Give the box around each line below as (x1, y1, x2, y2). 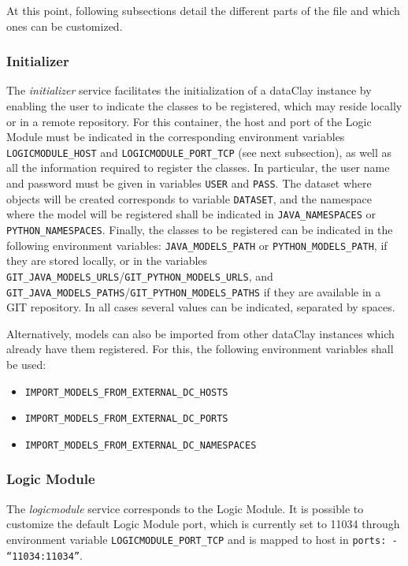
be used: (6, 356, 46, 372)
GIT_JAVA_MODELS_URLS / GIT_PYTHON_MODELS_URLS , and (6, 267, 273, 284)
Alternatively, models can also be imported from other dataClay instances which (6, 325, 395, 341)
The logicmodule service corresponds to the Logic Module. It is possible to (6, 500, 364, 516)
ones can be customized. (6, 17, 123, 34)
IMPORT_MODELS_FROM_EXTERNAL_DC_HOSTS (24, 386, 228, 398)
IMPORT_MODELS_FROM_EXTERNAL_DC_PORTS (24, 413, 228, 425)
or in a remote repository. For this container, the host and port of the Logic (6, 113, 372, 129)
